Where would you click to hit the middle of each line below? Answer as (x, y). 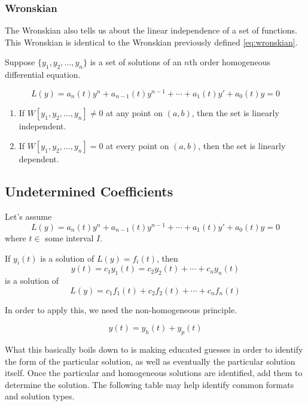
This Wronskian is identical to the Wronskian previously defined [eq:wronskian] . (151, 42)
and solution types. (40, 396)
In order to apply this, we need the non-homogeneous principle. (121, 309)
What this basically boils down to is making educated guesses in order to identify (154, 349)
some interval (69, 237)
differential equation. (43, 75)
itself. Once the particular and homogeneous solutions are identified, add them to (154, 373)
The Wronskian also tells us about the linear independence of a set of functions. (151, 30)
